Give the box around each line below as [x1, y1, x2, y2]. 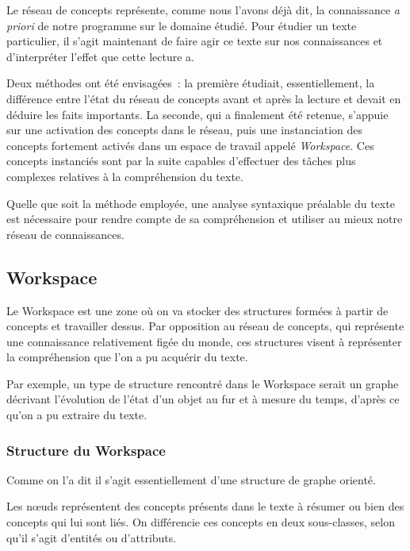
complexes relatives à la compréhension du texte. [6, 168, 243, 184]
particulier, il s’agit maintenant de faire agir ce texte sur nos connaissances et [6, 33, 383, 49]
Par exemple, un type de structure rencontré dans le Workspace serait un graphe [6, 375, 399, 391]
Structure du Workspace [6, 440, 166, 460]
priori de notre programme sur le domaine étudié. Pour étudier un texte [6, 17, 357, 33]
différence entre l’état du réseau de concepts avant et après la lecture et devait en [6, 90, 401, 106]
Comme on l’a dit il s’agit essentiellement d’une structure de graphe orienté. [6, 471, 376, 487]
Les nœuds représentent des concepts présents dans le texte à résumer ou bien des [6, 498, 404, 514]
